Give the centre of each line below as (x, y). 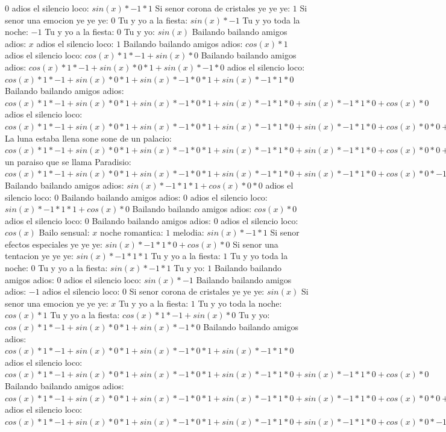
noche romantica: (131, 232)
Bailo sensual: (64, 232)
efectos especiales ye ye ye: (54, 244)
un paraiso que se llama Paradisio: (68, 161)
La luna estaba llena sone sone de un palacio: (88, 138)
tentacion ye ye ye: (39, 256)
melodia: (188, 232)
